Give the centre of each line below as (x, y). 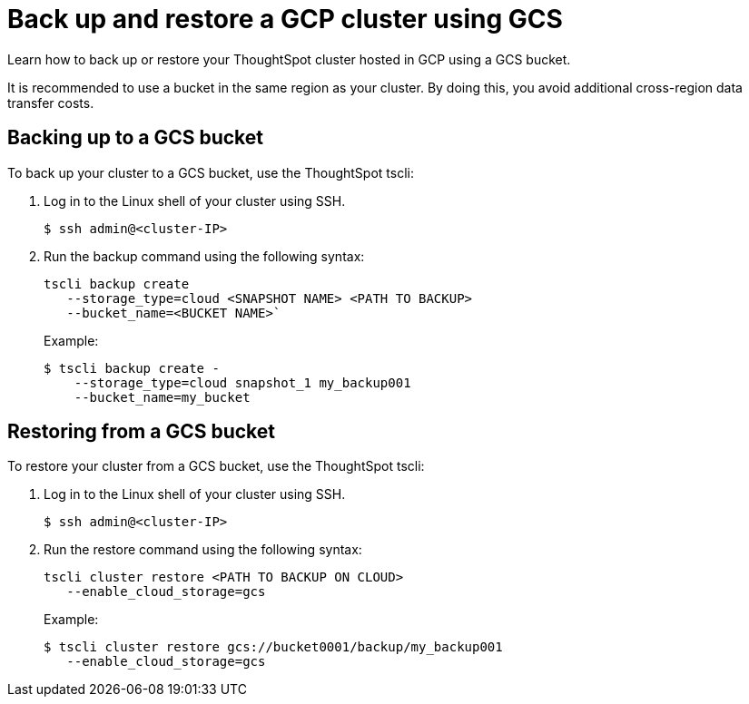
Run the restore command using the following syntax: (203, 550)
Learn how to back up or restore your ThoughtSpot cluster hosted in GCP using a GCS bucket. (289, 59)
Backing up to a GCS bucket (136, 138)
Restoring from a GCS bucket (141, 432)
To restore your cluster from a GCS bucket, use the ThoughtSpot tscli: (216, 466)
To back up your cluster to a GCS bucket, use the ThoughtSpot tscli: (211, 172)
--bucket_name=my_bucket (162, 397)
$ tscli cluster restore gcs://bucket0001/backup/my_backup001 (273, 647)
